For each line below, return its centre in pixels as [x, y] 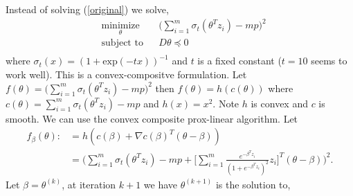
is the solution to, [253, 184]
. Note [226, 103]
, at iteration [89, 184]
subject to [122, 43]
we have [161, 184]
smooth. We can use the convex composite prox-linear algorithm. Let [152, 118]
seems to [329, 61]
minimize [120, 26]
